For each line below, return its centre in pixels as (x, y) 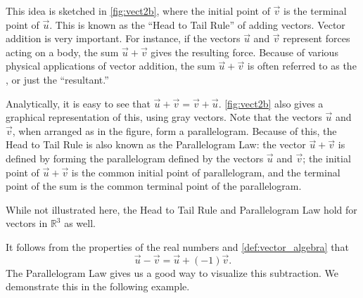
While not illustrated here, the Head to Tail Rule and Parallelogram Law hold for (181, 209)
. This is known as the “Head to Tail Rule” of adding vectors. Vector (197, 24)
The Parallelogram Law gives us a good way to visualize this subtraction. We (172, 272)
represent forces (317, 38)
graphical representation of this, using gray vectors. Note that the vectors (164, 117)
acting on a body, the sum (62, 52)
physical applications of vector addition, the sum (110, 66)
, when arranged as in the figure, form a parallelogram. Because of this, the (174, 130)
